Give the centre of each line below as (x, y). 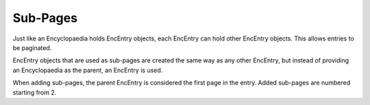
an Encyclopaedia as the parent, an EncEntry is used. (88, 70)
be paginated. (32, 47)
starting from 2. (35, 92)
